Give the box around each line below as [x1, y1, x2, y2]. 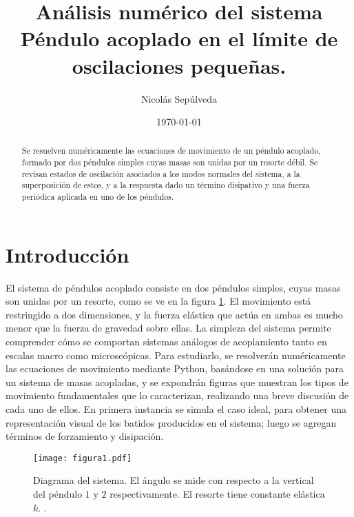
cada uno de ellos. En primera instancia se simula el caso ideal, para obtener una [6, 402, 346, 416]
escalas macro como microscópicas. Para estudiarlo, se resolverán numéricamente [6, 347, 346, 362]
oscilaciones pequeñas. [72, 51, 287, 79]
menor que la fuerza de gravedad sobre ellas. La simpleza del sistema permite [6, 321, 331, 335]
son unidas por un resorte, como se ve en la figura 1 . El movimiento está [6, 294, 311, 308]
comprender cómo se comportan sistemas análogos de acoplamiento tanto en [6, 334, 327, 349]
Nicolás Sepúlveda [140, 91, 218, 105]
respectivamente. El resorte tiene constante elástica [110, 487, 325, 501]
